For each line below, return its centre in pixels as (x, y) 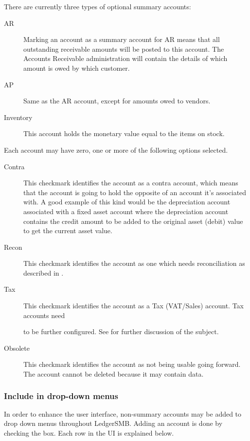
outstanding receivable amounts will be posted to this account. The (124, 49)
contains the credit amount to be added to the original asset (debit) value (133, 221)
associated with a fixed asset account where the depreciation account (126, 211)
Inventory (18, 117)
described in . (44, 272)
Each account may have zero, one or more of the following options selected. (116, 150)
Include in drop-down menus (61, 395)
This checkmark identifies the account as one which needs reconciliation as (134, 263)
